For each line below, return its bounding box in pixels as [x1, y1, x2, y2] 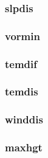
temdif [5, 56, 38, 71]
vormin [5, 28, 40, 43]
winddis [5, 112, 43, 127]
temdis [5, 84, 38, 99]
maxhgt [5, 140, 43, 155]
